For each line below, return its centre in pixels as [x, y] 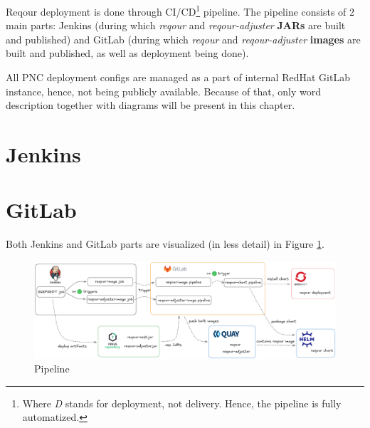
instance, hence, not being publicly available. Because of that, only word [163, 91]
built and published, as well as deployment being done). [127, 53]
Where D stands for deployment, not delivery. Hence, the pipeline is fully [182, 403]
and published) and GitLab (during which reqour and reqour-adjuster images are [183, 39]
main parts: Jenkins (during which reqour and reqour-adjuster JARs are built [176, 25]
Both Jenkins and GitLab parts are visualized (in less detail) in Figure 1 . [165, 244]
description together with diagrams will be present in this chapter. [150, 105]
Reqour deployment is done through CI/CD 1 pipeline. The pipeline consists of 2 [180, 10]
